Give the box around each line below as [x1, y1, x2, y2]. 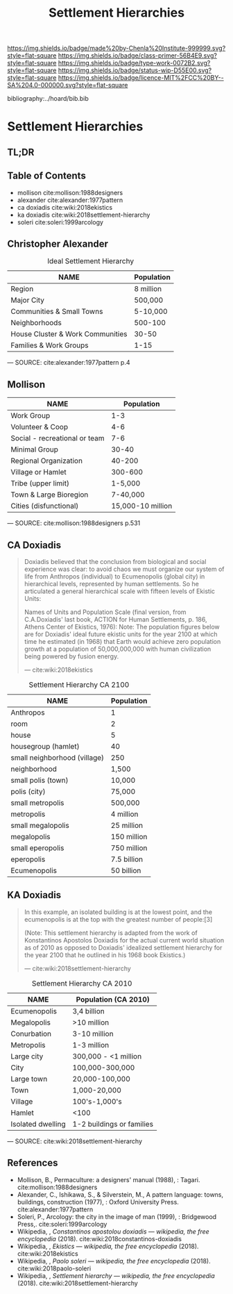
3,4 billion [72, 1006, 105, 1015]
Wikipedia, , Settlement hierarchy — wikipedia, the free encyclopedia [17, 1271, 215, 1279]
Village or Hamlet [10, 467, 67, 477]
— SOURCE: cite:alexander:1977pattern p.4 [7, 358, 130, 367]
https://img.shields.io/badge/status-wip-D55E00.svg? [58, 66, 212, 74]
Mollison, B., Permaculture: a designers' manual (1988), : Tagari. [17, 1175, 200, 1184]
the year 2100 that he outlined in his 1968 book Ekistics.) [24, 950, 186, 959]
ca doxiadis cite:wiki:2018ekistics [17, 203, 113, 211]
